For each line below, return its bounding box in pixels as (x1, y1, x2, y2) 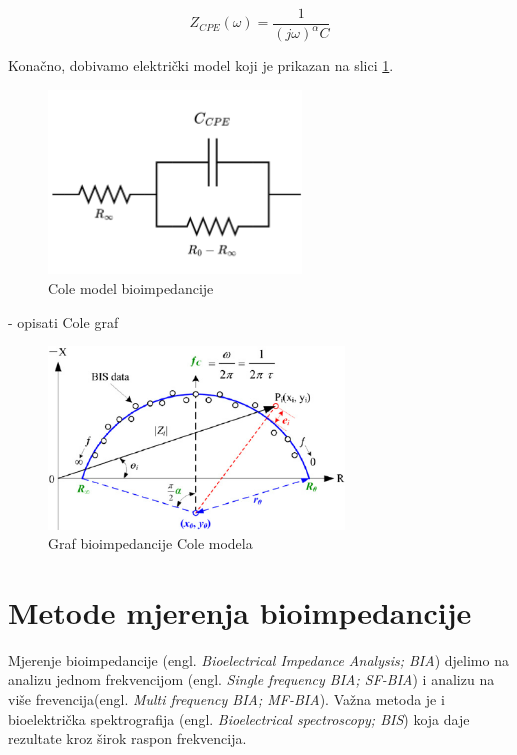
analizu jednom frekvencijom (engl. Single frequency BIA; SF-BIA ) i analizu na (8, 669, 495, 690)
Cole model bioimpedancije (48, 277, 214, 298)
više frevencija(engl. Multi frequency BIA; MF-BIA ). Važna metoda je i (8, 689, 445, 710)
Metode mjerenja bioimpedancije (8, 591, 472, 632)
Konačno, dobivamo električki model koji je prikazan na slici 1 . (8, 55, 394, 76)
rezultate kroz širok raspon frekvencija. (8, 728, 247, 749)
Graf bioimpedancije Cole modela (48, 533, 253, 554)
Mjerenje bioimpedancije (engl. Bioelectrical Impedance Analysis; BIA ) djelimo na (8, 649, 509, 670)
